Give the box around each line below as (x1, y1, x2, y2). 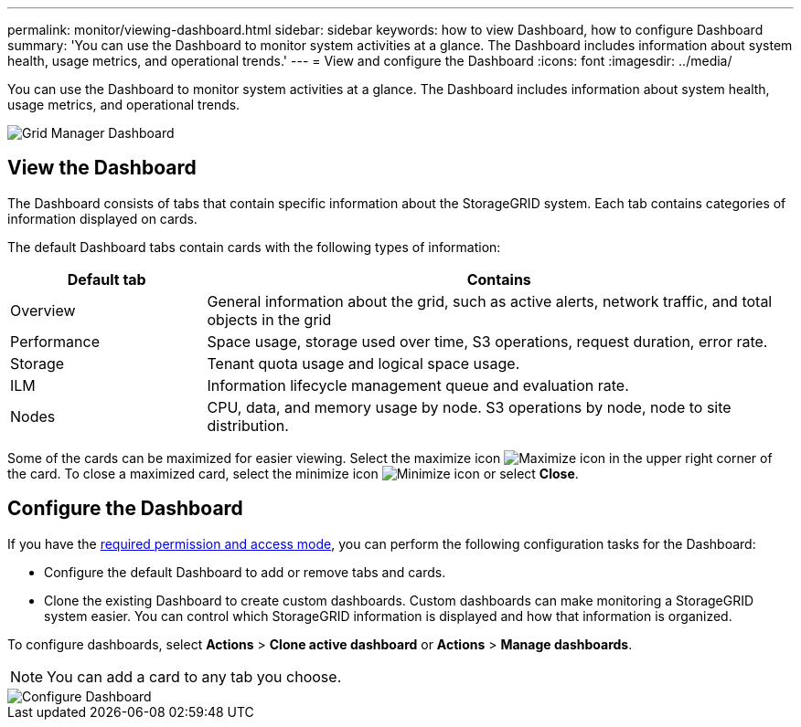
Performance (10, 332, 100, 351)
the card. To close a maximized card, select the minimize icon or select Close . (7, 465, 579, 481)
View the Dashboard (7, 156, 197, 180)
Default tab (67, 269, 146, 289)
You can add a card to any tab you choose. (47, 667, 342, 686)
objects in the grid (207, 310, 332, 329)
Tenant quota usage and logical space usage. (207, 353, 520, 373)
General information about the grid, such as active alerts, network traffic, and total (207, 291, 773, 311)
